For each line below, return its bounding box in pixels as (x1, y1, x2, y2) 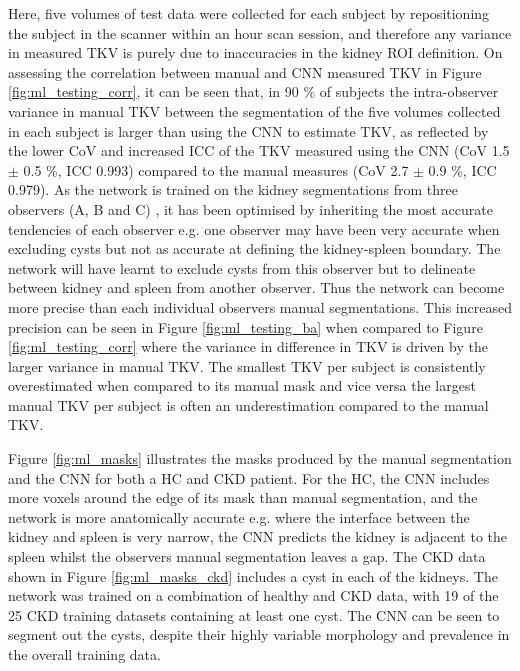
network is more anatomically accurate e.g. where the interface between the (8, 506, 470, 527)
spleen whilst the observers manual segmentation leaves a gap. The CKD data (8, 546, 486, 567)
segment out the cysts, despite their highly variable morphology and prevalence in (8, 624, 510, 645)
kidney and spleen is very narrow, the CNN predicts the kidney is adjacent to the (8, 526, 508, 547)
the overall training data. (8, 644, 161, 664)
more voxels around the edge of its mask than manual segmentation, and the (8, 487, 478, 508)
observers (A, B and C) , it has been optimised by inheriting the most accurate (8, 198, 493, 219)
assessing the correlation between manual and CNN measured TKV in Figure (8, 61, 482, 82)
